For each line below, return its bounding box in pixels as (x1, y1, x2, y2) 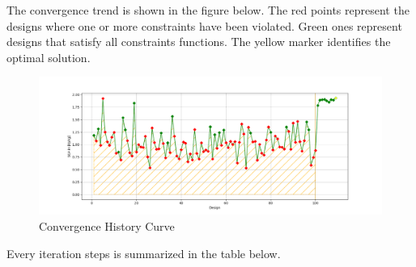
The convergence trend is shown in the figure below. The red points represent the (6, 2, 410, 18)
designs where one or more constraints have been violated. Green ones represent (6, 17, 402, 34)
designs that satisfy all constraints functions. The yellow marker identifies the (6, 33, 391, 50)
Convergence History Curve (39, 217, 175, 234)
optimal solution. (6, 48, 91, 65)
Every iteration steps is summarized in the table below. (6, 244, 281, 261)
